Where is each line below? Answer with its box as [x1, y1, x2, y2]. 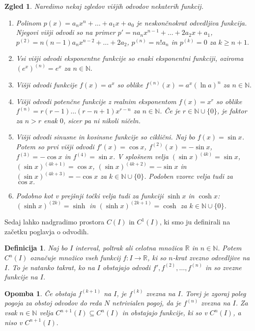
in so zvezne [205, 262, 242, 272]
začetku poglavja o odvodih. [4, 226, 89, 236]
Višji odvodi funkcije [16, 80, 77, 89]
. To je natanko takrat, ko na [7, 262, 95, 272]
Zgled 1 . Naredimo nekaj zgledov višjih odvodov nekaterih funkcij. [4, 1, 203, 11]
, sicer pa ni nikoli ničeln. [63, 115, 141, 125]
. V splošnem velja [113, 151, 169, 161]
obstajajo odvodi [103, 262, 150, 272]
